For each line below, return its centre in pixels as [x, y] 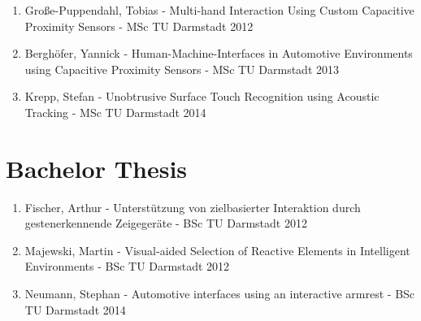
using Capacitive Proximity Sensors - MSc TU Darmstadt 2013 [182, 69]
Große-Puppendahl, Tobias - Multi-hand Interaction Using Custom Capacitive [219, 10]
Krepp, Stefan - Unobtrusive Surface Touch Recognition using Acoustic [202, 96]
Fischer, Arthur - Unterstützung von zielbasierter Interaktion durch [193, 207]
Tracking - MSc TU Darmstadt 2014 [115, 112]
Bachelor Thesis [97, 168]
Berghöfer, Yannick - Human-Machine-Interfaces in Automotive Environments [219, 53]
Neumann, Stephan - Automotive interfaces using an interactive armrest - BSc [220, 294]
